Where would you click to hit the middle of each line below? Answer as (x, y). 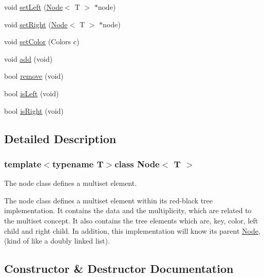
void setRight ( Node (36, 24)
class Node (137, 163)
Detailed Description (60, 138)
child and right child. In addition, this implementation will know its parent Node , (132, 230)
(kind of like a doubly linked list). (57, 241)
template (23, 163)
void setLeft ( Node (34, 7)
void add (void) (29, 58)
